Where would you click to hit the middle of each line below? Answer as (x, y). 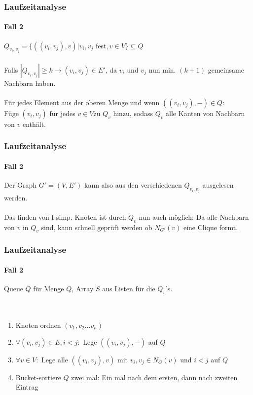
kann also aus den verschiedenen (133, 185)
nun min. (162, 69)
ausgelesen (218, 185)
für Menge (49, 288)
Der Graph (20, 185)
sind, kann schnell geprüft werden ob (97, 227)
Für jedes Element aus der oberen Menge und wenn (82, 102)
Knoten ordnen (38, 325)
